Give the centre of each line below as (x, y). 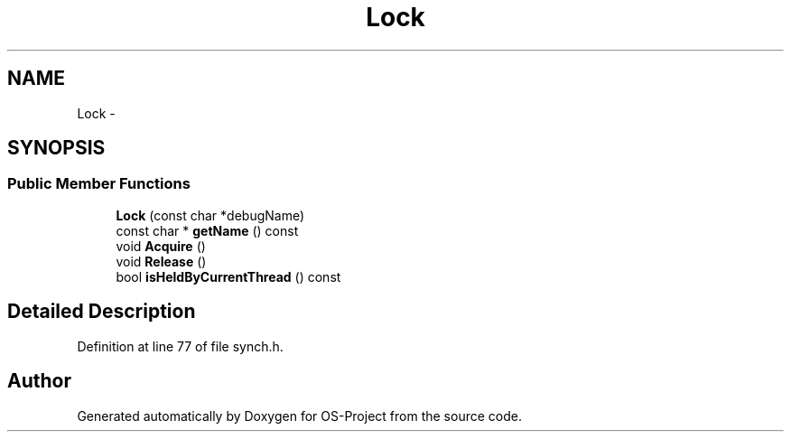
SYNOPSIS (56, 148)
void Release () (161, 261)
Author (39, 381)
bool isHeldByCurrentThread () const (228, 276)
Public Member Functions (99, 184)
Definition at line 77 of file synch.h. (180, 346)
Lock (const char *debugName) (210, 215)
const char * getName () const (207, 230)
